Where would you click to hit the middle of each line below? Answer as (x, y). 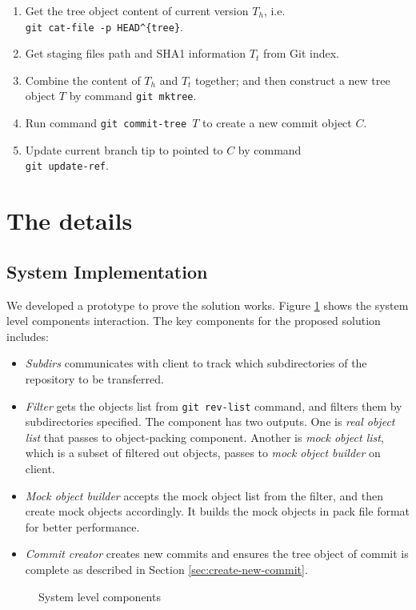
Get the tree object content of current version (137, 10)
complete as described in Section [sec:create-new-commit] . (166, 569)
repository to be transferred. (94, 378)
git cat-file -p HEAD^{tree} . (104, 26)
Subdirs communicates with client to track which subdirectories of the (196, 363)
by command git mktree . (133, 96)
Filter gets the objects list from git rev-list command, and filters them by (214, 405)
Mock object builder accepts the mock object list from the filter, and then (204, 495)
